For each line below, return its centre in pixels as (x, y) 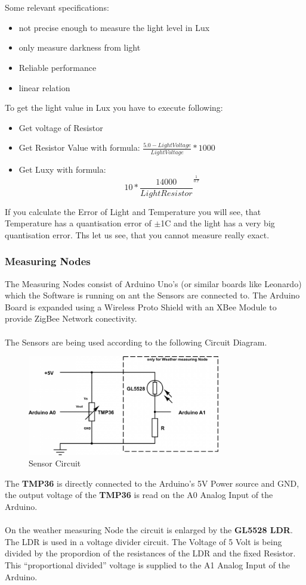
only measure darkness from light (80, 47)
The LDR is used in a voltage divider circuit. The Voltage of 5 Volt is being (143, 541)
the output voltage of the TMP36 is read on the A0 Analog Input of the (139, 495)
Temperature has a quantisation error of (78, 223)
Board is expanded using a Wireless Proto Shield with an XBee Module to (141, 306)
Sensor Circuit (55, 463)
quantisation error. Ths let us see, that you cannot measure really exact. (137, 234)
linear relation (44, 87)
